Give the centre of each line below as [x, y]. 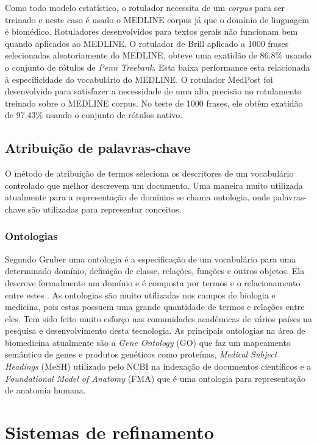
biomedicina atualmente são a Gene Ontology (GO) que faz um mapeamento [148, 342]
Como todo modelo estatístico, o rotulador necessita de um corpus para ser [145, 7]
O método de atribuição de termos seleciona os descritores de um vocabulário [149, 173]
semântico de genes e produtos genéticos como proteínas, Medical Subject [141, 354]
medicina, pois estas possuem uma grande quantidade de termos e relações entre [155, 307]
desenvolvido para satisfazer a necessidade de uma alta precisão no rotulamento [153, 91]
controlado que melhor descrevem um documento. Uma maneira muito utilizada [154, 185]
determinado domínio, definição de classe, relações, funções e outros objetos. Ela [155, 271]
